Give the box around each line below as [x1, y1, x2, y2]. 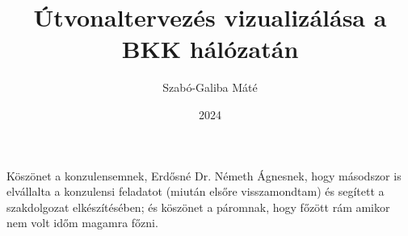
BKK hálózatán [121, 32, 299, 65]
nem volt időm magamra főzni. [6, 214, 158, 231]
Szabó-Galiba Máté [162, 79, 258, 96]
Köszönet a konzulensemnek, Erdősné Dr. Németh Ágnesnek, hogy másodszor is [6, 167, 402, 184]
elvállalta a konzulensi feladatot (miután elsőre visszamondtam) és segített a [6, 183, 385, 200]
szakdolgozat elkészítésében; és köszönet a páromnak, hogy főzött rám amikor [6, 198, 390, 215]
